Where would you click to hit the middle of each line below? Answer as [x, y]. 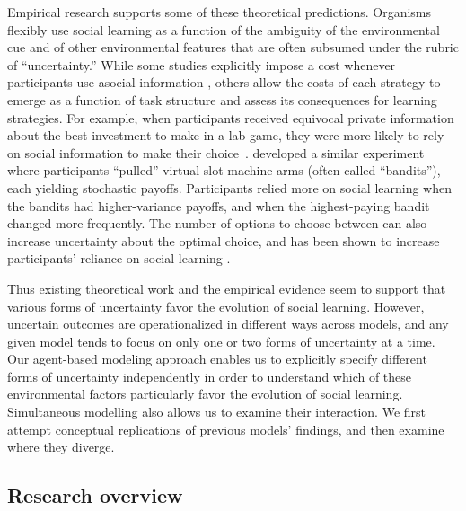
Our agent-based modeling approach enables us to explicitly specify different [217, 359]
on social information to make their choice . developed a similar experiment [216, 152]
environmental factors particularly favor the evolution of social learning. [205, 394]
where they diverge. [61, 447]
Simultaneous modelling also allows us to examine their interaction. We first [217, 412]
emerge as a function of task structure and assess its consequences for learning [222, 99]
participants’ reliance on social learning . [119, 258]
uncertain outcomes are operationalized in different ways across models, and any [228, 324]
